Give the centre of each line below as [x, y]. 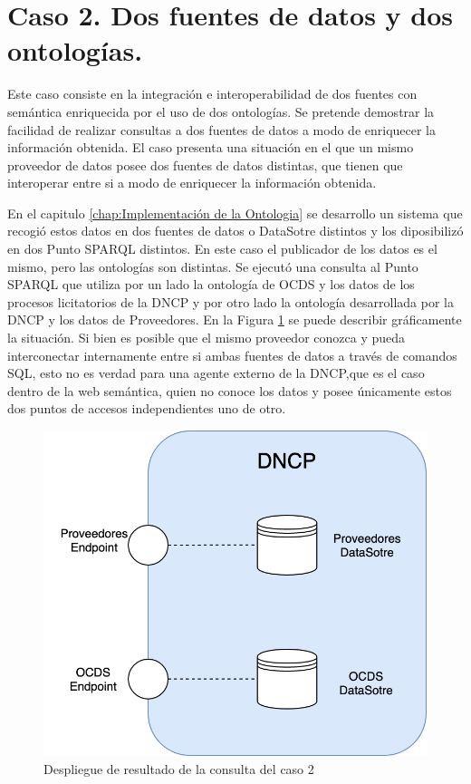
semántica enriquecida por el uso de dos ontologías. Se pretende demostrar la [221, 111]
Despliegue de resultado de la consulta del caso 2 [179, 768]
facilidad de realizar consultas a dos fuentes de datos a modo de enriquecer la [222, 129]
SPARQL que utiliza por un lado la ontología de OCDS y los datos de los [211, 284]
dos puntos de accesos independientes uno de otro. [147, 408]
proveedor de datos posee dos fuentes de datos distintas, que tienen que [205, 165]
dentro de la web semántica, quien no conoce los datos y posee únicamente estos [230, 390]
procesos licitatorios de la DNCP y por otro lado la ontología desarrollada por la [231, 301]
